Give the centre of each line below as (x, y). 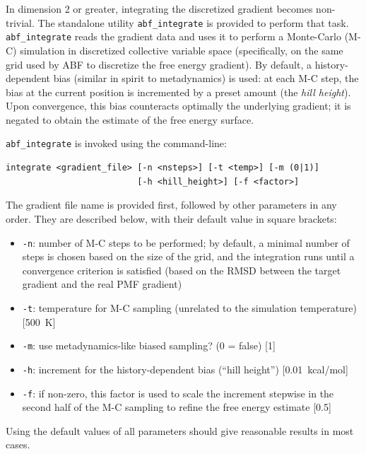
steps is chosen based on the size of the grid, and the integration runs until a (188, 256)
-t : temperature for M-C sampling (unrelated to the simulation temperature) (190, 307)
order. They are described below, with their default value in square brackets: (171, 218)
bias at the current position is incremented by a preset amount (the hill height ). (178, 92)
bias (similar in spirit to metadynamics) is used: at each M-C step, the (206, 78)
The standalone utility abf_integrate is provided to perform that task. (193, 22)
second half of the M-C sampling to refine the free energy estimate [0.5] (177, 407)
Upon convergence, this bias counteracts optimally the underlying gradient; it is (178, 106)
